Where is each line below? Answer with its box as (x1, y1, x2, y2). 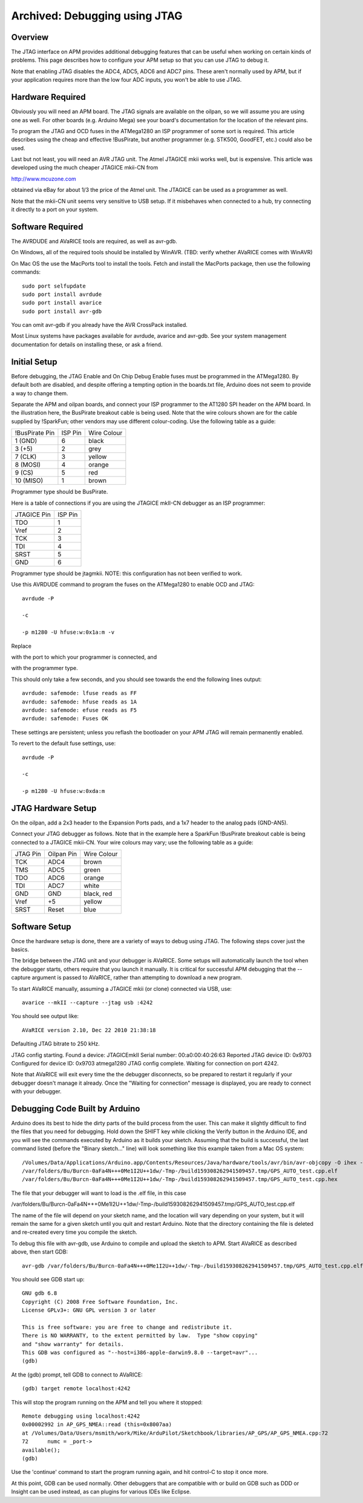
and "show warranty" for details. (22, 1341, 124, 1347)
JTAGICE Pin (15, 510, 51, 519)
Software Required (11, 222, 83, 232)
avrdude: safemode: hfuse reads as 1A (22, 698, 137, 705)
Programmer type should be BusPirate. (11, 488, 108, 496)
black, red (83, 890, 113, 898)
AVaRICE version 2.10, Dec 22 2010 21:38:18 (22, 1027, 157, 1033)
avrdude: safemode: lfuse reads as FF (22, 690, 137, 697)
